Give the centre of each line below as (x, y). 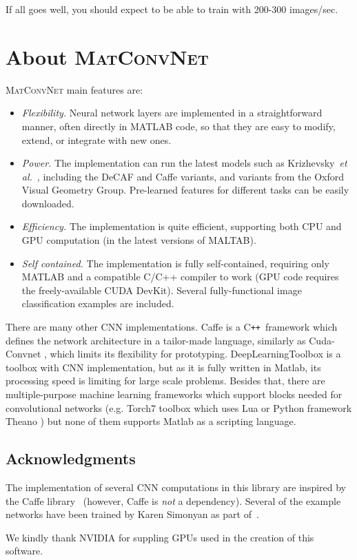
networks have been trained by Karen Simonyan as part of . (132, 514)
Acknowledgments (71, 458)
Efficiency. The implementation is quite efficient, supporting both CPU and (182, 226)
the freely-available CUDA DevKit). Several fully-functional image (162, 290)
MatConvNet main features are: (74, 89)
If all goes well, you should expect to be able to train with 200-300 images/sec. (172, 9)
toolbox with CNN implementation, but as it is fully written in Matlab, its (163, 367)
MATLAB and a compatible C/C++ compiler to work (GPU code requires (180, 277)
